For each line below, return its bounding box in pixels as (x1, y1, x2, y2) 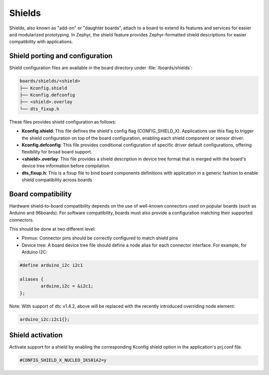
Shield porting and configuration (9, 52, 113, 60)
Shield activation (9, 331, 63, 340)
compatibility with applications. (9, 39, 73, 45)
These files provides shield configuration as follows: (9, 119, 117, 125)
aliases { (19, 276, 44, 282)
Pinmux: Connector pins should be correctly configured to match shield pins (21, 235, 178, 241)
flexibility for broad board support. (21, 149, 92, 155)
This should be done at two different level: (9, 226, 96, 232)
